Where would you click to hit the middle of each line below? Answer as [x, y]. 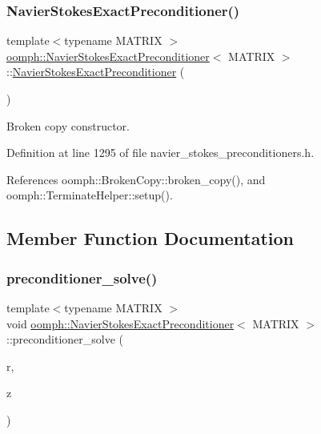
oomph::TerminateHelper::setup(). [90, 195]
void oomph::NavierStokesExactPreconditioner [120, 323]
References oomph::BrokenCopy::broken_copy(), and [136, 179]
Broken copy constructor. [68, 125]
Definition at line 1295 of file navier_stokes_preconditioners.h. [160, 153]
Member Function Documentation [150, 238]
